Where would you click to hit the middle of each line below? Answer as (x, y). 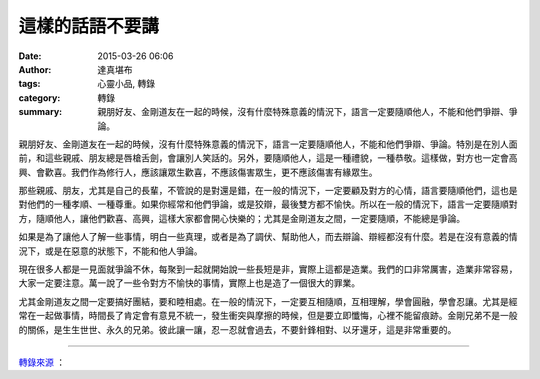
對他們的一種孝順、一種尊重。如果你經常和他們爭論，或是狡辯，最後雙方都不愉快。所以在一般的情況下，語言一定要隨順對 (268, 204)
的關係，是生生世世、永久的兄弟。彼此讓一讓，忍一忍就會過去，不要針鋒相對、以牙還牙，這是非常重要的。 (237, 329)
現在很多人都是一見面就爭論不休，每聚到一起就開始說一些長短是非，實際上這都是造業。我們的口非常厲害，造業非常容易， (268, 269)
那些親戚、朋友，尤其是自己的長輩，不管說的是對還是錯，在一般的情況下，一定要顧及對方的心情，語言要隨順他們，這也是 (268, 191)
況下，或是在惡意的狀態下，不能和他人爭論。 (110, 251)
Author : (35, 69)
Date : (30, 56)
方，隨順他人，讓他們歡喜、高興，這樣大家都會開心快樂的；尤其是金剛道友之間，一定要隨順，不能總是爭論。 (241, 218)
